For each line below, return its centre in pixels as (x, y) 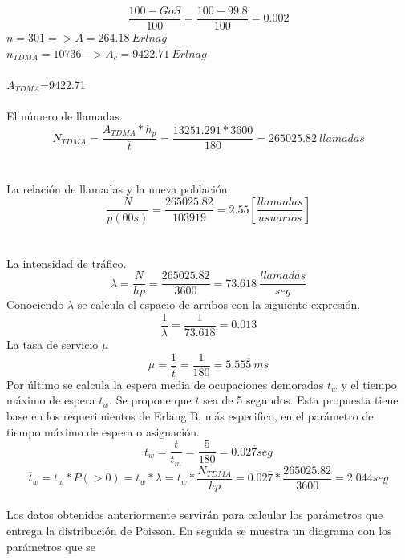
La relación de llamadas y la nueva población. (119, 189)
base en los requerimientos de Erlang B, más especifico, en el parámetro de (190, 415)
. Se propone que (150, 400)
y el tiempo (369, 384)
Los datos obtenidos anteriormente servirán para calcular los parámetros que (195, 515)
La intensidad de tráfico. (67, 263)
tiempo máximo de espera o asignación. (103, 431)
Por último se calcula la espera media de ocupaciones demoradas (165, 384)
